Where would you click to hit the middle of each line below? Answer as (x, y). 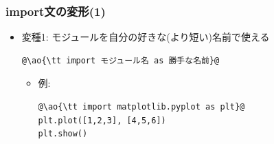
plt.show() (63, 134)
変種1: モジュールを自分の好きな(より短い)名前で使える (146, 37)
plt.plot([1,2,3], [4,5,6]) (102, 120)
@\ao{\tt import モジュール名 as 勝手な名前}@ (121, 60)
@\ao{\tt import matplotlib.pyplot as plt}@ (141, 107)
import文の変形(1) (56, 11)
